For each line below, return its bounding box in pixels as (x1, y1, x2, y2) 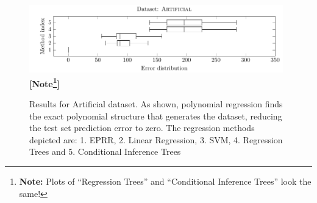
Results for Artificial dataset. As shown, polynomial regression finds (29, 97, 283, 110)
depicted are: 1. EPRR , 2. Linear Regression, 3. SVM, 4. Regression (29, 133, 283, 146)
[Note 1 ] (29, 75, 60, 90)
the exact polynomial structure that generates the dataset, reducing (29, 109, 282, 122)
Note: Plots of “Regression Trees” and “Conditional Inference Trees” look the (19, 174, 312, 187)
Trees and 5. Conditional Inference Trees (29, 145, 181, 158)
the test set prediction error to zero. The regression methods (29, 121, 255, 134)
